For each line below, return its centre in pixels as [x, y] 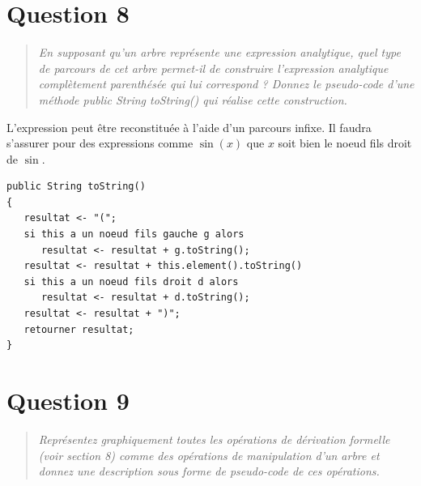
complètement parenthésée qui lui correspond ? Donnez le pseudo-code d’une [226, 84]
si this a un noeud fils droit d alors [131, 281]
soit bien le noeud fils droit [345, 143]
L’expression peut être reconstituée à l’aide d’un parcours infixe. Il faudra [189, 127]
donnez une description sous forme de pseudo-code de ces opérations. [209, 471]
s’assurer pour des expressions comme [100, 143]
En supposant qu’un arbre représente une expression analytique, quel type [219, 52]
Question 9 [68, 400]
